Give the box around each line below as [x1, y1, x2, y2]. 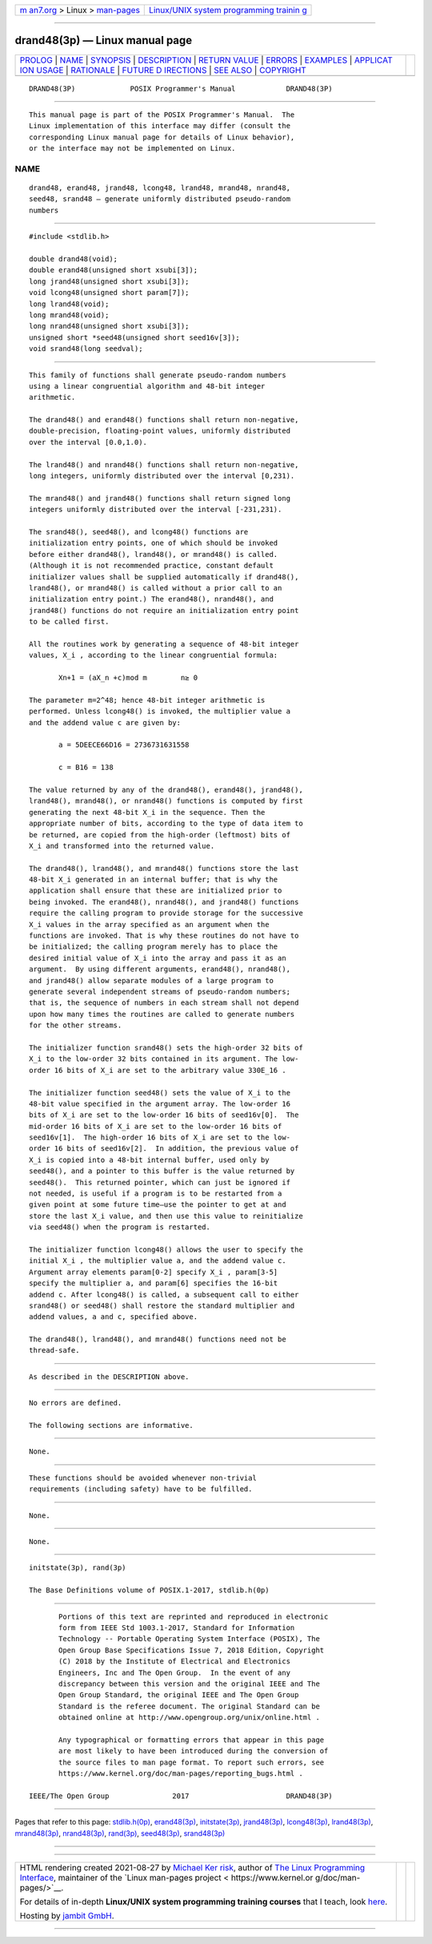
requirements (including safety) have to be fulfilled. [29, 1485, 253, 1494]
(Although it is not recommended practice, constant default [29, 561, 274, 571]
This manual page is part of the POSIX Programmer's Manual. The [29, 110, 295, 119]
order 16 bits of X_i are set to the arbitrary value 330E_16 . [29, 1066, 287, 1075]
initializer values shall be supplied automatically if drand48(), [29, 572, 299, 581]
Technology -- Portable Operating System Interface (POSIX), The [58, 1635, 320, 1644]
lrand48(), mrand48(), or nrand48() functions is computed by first [29, 797, 303, 805]
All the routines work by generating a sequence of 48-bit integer [29, 639, 299, 648]
